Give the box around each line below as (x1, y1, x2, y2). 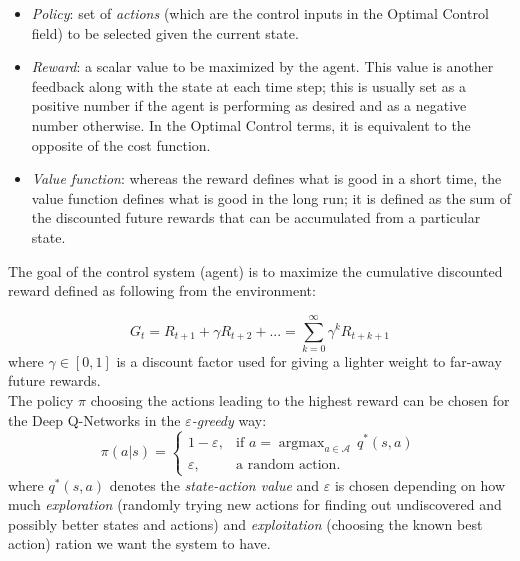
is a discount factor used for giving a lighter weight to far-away (116, 350, 502, 371)
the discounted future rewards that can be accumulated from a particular (31, 207, 481, 228)
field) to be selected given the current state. (31, 22, 299, 43)
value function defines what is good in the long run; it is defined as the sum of (31, 187, 511, 208)
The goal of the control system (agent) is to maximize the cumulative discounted (8, 260, 503, 281)
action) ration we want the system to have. (8, 533, 271, 554)
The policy (8, 390, 74, 411)
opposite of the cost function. (31, 134, 211, 155)
